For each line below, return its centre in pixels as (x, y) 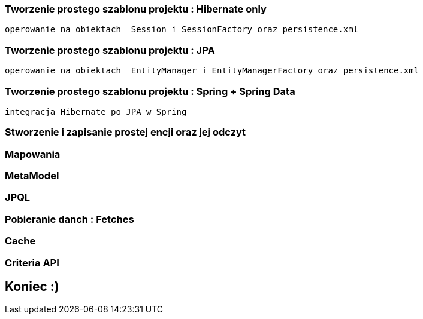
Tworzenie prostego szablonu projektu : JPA (110, 50)
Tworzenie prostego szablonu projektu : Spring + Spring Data (150, 91)
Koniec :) (32, 286)
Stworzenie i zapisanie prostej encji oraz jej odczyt (126, 132)
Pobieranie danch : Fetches (70, 219)
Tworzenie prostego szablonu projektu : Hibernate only (136, 9)
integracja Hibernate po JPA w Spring (96, 111)
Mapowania (33, 154)
